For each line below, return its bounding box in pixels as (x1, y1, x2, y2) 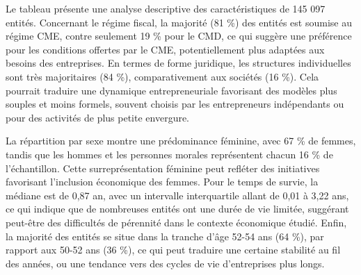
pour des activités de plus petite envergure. (6, 110, 190, 124)
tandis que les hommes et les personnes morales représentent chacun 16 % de (6, 147, 333, 161)
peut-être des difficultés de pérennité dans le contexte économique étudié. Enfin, (6, 215, 347, 229)
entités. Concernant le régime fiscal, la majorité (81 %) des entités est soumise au (6, 15, 352, 29)
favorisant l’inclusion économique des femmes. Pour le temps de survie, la (6, 174, 319, 189)
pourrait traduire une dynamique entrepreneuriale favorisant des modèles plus (6, 83, 337, 97)
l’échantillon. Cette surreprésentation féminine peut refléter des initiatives (6, 160, 320, 175)
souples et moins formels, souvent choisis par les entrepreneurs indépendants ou (6, 97, 344, 111)
